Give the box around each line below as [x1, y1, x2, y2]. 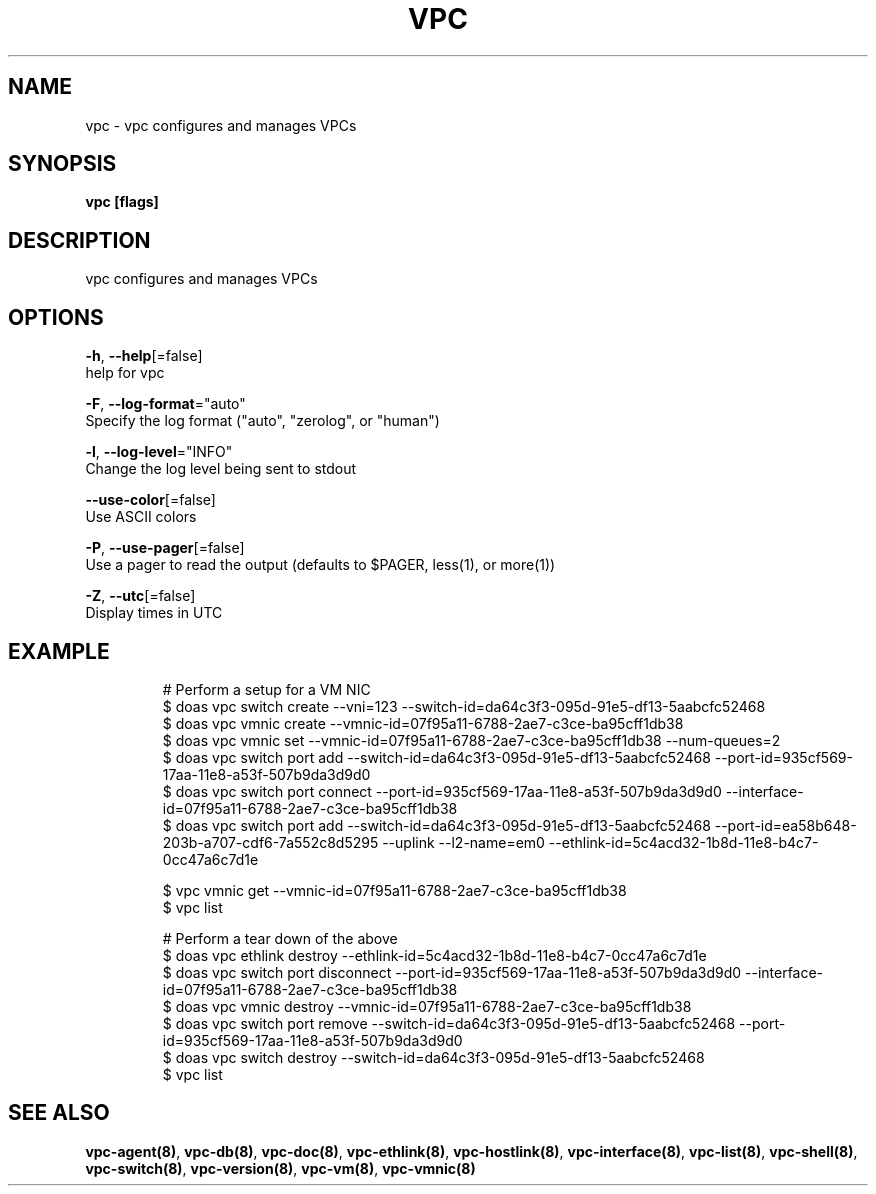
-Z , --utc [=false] [85, 587, 196, 605]
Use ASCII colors [85, 508, 197, 526]
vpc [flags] [85, 193, 159, 211]
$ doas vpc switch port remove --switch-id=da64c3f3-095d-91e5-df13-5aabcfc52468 [162, 1014, 736, 1032]
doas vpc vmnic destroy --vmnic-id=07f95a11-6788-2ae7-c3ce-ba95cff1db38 [175, 997, 692, 1015]
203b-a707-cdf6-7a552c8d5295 [162, 833, 379, 851]
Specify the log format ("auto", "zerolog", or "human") [85, 412, 440, 430]
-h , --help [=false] [85, 347, 203, 365]
